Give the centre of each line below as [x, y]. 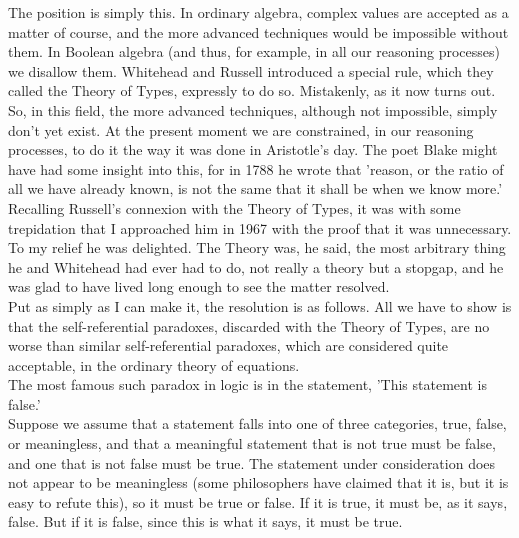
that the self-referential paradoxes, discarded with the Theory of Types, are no [249, 325]
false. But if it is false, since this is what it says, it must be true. [205, 521]
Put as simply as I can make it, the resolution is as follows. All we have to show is [260, 305]
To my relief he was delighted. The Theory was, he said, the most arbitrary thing [257, 247]
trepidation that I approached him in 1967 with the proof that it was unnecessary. [260, 227]
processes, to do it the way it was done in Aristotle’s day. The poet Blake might [253, 149]
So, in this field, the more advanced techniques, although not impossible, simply [253, 109]
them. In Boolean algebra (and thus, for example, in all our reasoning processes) [254, 51]
